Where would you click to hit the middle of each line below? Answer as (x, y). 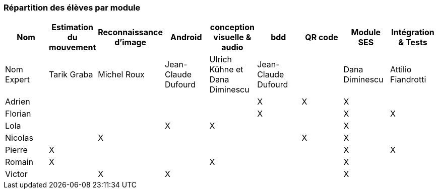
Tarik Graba (71, 75)
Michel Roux (121, 75)
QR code (322, 37)
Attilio (401, 70)
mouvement (73, 47)
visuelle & (232, 37)
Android (186, 37)
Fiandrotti (408, 80)
